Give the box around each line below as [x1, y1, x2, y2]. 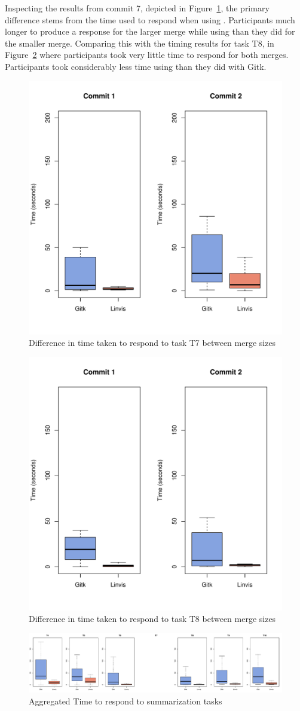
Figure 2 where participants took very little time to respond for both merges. [5, 48, 289, 61]
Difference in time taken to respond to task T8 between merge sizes [29, 612, 276, 625]
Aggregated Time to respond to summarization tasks [29, 694, 222, 707]
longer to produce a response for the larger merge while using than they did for [5, 25, 295, 38]
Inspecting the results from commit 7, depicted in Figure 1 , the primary [5, 2, 270, 14]
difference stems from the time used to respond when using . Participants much [5, 13, 295, 26]
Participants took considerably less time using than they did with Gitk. [5, 60, 267, 72]
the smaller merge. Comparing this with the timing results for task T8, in [5, 36, 274, 49]
